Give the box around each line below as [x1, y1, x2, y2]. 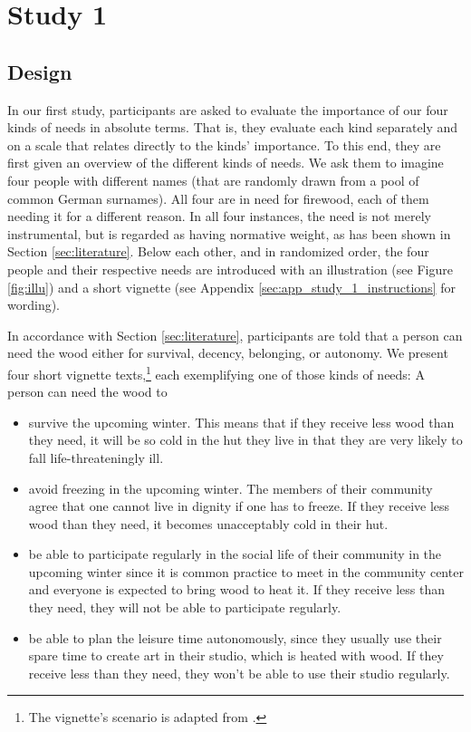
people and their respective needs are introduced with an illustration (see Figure [7, 259, 453, 278]
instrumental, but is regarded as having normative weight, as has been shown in [7, 224, 451, 243]
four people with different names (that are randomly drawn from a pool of [7, 170, 419, 189]
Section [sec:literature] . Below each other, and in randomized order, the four [7, 242, 429, 261]
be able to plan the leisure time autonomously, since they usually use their [28, 628, 442, 647]
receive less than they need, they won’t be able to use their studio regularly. [28, 663, 450, 682]
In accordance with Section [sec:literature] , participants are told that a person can [7, 325, 463, 344]
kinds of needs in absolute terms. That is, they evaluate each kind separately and [7, 118, 458, 137]
